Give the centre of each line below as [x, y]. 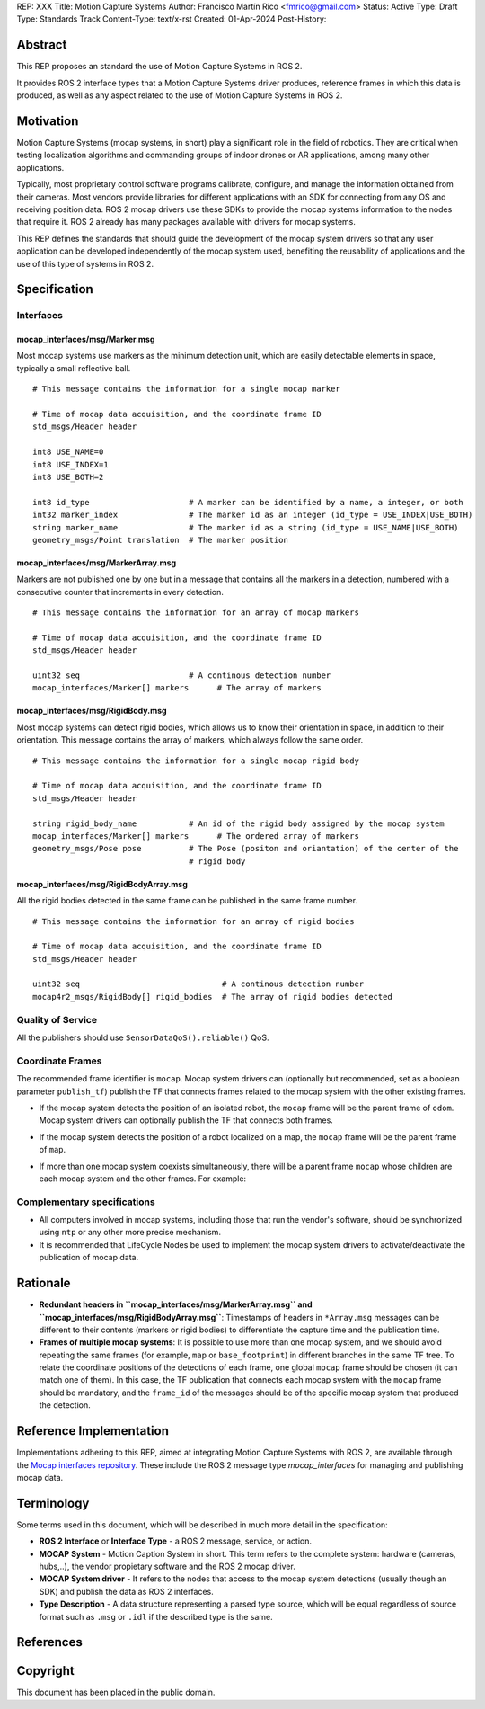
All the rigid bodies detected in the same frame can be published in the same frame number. [187, 901]
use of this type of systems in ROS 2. [85, 263]
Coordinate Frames [59, 1061]
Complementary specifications [86, 1202]
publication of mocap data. [89, 1258]
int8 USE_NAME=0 [68, 452]
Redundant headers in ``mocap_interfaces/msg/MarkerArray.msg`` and [176, 1304]
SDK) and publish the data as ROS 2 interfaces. [127, 1591]
